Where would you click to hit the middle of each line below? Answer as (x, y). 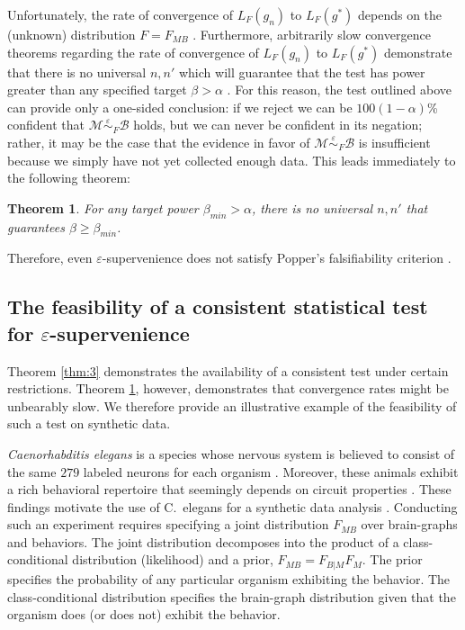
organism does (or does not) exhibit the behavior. (144, 614)
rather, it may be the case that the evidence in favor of (159, 142)
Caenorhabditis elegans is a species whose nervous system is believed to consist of (231, 453)
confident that (46, 125)
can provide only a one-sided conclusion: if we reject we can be (180, 107)
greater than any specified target (97, 90)
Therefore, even (50, 258)
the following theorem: (69, 178)
